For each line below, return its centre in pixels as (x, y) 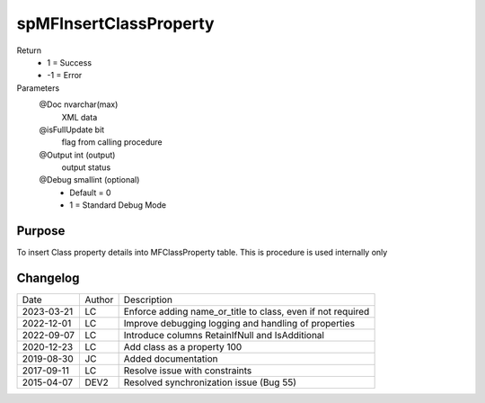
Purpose (41, 231)
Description (148, 300)
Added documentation (171, 359)
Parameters (38, 88)
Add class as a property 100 (183, 347)
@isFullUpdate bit (72, 130)
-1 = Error (65, 76)
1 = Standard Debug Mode (118, 205)
